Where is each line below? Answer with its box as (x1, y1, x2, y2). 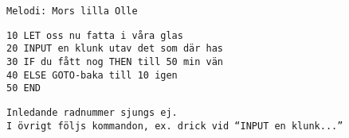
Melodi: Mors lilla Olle (6, 6, 138, 17)
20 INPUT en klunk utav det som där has (6, 43, 224, 55)
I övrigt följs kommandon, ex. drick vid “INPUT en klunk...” (6, 120, 343, 132)
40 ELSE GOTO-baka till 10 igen (6, 69, 178, 81)
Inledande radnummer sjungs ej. (6, 106, 178, 118)
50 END (6, 82, 41, 94)
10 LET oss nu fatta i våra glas (6, 29, 183, 41)
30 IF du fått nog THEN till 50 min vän (6, 56, 224, 67)
